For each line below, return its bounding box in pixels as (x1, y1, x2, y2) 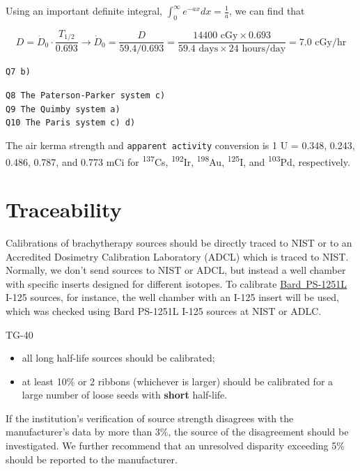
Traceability (6, 195, 122, 223)
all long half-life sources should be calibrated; (22, 350, 215, 365)
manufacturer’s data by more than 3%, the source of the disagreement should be (6, 424, 349, 439)
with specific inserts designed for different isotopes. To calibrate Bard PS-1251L (6, 276, 347, 291)
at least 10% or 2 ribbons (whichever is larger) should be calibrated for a (22, 373, 334, 388)
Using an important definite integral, (6, 3, 162, 17)
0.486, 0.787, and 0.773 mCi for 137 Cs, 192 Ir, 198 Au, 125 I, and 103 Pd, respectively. (6, 152, 350, 169)
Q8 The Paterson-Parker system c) (6, 90, 166, 100)
